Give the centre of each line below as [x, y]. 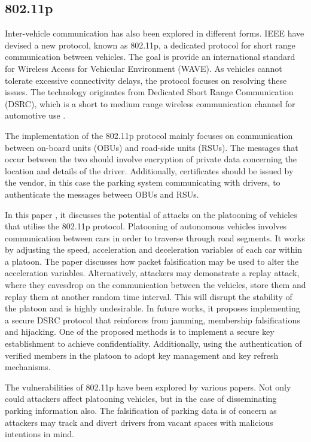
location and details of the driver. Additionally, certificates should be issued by [149, 170]
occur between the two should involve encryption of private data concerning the [151, 159]
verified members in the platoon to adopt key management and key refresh [142, 355]
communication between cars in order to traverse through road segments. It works [155, 237]
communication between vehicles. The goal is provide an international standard [150, 57]
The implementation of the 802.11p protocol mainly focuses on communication [149, 135]
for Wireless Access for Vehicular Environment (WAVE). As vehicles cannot [144, 68]
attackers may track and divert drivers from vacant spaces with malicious [139, 422]
